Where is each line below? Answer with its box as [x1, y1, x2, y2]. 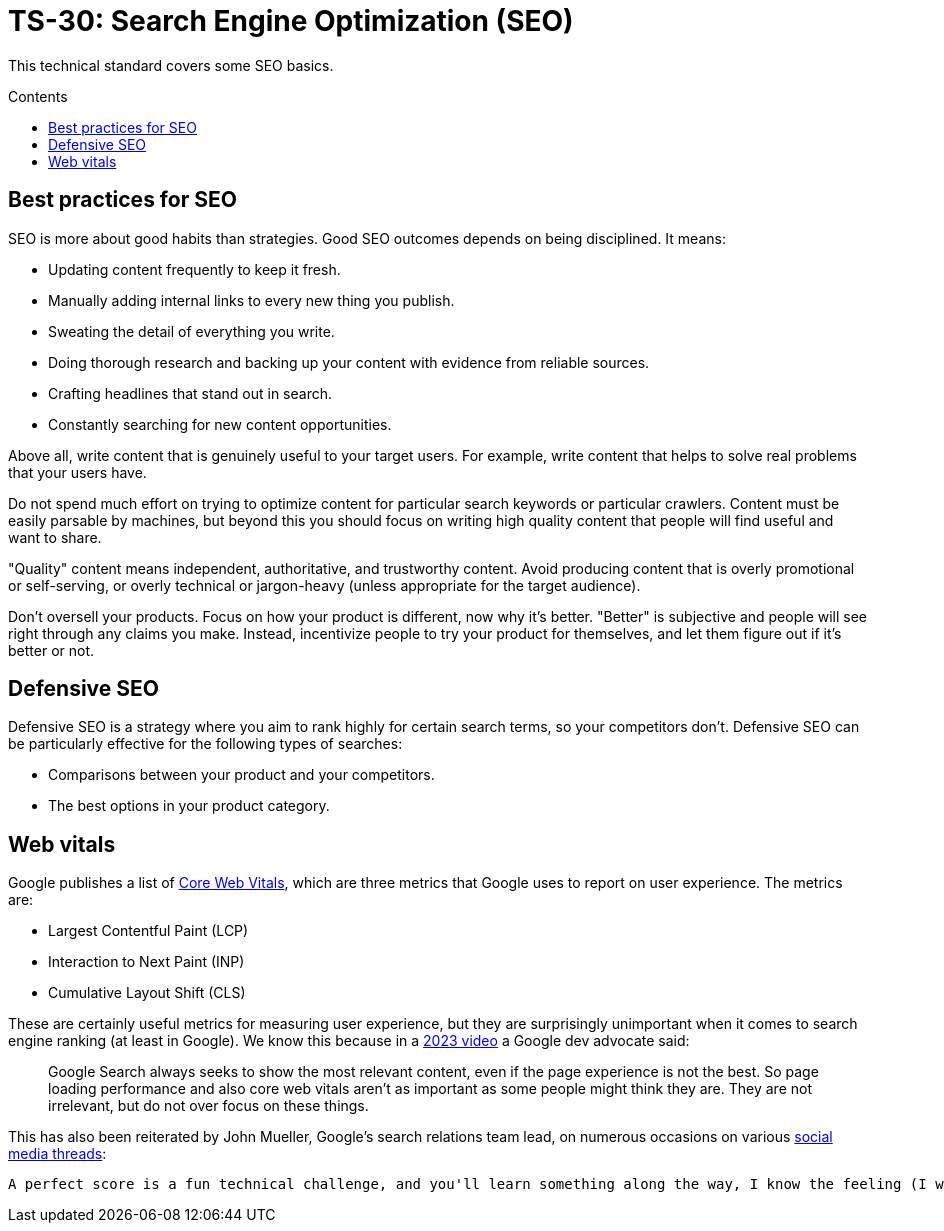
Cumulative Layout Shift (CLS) [48, 984, 246, 1002]
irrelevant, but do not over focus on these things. [48, 1097, 369, 1115]
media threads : [8, 1145, 107, 1163]
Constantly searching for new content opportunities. [48, 415, 392, 433]
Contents [8, 87, 68, 105]
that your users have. [8, 463, 147, 481]
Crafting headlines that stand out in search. [48, 384, 332, 402]
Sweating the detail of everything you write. [48, 322, 335, 340]
